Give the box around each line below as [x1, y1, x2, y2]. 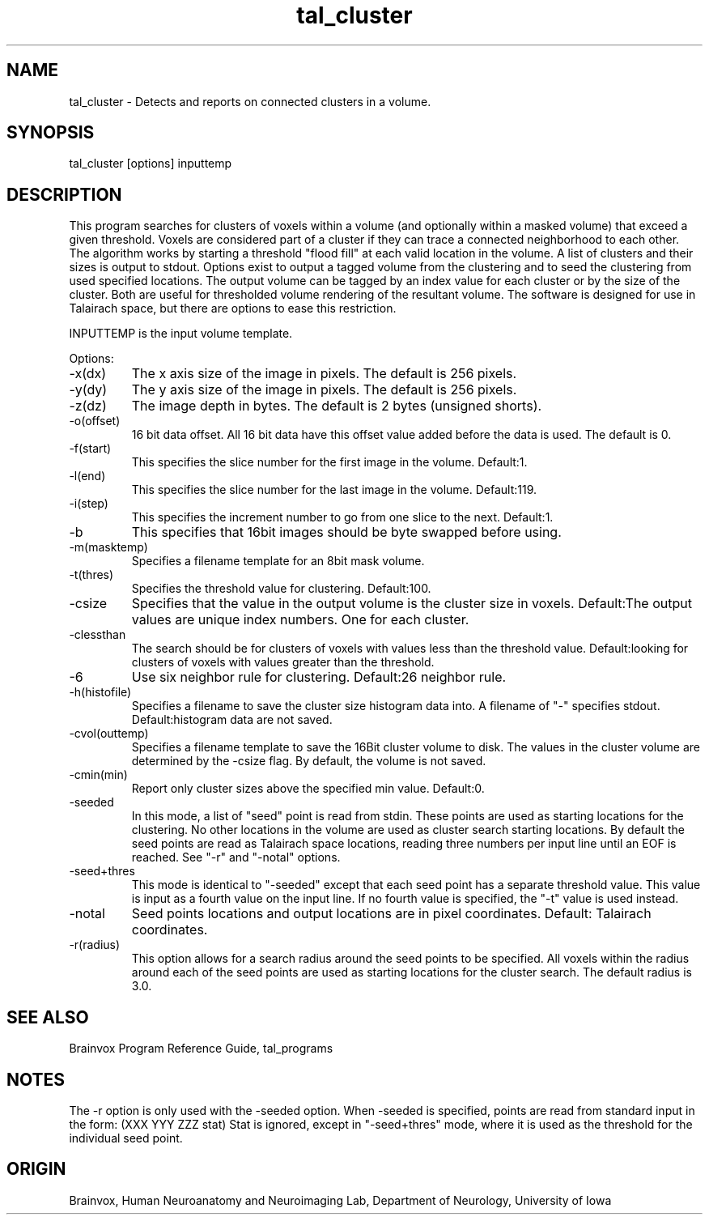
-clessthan [69, 628, 126, 642]
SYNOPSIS [6, 122, 95, 143]
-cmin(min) [69, 768, 128, 782]
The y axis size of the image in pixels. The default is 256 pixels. [131, 381, 517, 398]
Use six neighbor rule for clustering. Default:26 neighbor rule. [131, 669, 507, 686]
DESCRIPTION [6, 184, 122, 205]
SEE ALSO [6, 1006, 89, 1027]
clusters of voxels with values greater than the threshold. [131, 655, 435, 670]
